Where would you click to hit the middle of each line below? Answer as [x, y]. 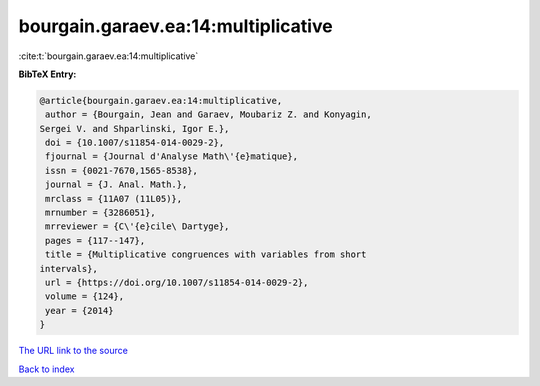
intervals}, [69, 268]
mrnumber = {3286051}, [101, 213]
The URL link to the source [73, 351]
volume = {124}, [85, 296]
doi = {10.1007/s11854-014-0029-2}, [135, 143]
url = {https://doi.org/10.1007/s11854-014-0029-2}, [177, 282]
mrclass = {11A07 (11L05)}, [114, 198]
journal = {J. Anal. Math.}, [116, 184]
